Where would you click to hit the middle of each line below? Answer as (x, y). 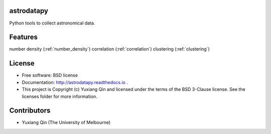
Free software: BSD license (50, 75)
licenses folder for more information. (59, 96)
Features (23, 37)
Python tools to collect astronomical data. (52, 23)
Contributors (30, 111)
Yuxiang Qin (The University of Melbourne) (66, 122)
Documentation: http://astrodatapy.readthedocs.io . (75, 82)
